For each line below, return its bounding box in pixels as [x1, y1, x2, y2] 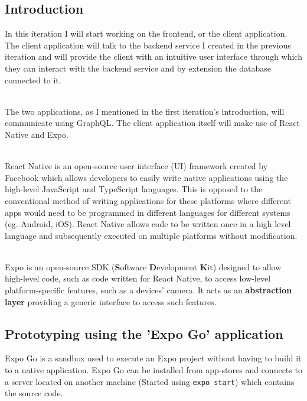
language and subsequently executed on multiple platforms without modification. [5, 229, 298, 241]
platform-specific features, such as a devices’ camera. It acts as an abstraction [5, 284, 292, 296]
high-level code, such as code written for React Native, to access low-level [5, 272, 271, 284]
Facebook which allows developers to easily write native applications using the [5, 171, 288, 183]
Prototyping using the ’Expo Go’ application [5, 324, 283, 342]
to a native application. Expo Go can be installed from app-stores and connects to [5, 364, 302, 376]
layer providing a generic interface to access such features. [5, 295, 217, 308]
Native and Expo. [5, 128, 68, 140]
